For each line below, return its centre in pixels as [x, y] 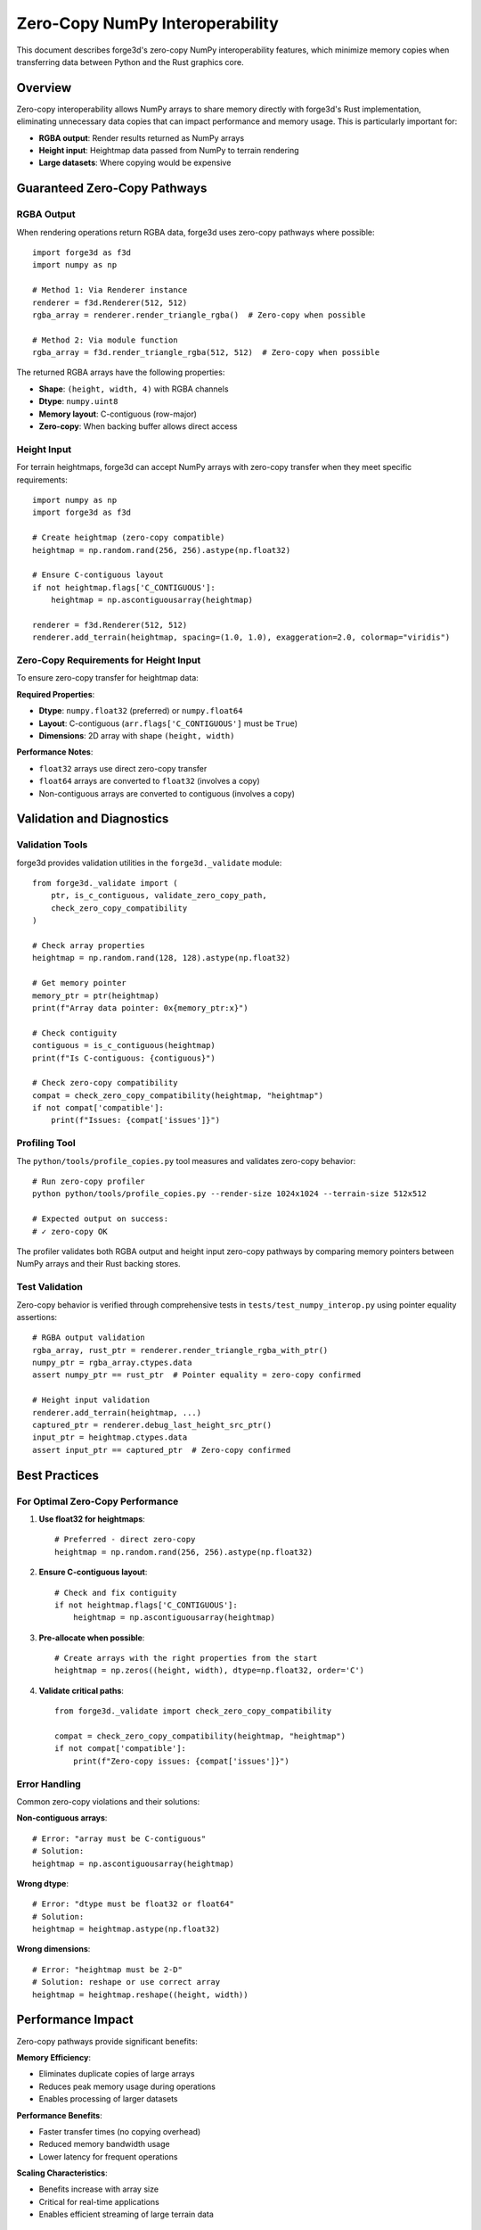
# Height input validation [91, 1400]
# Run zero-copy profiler [89, 1181]
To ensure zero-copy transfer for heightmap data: [108, 678]
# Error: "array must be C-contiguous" [119, 1838]
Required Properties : [56, 694]
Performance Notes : [55, 752]
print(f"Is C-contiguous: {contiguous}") [124, 1058]
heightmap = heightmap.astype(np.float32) [126, 1929]
